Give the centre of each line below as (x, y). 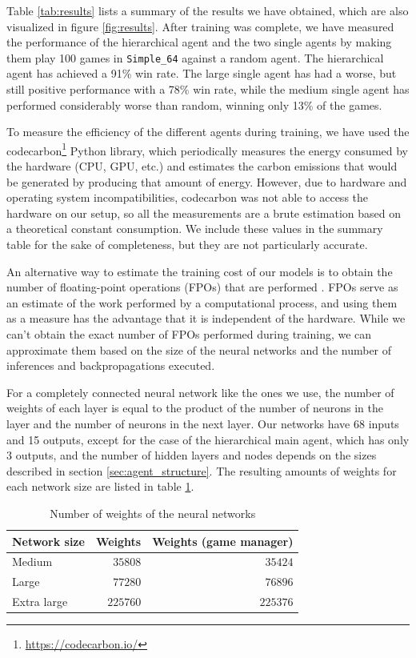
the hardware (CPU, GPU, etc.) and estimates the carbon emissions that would (202, 166)
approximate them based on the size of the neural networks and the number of (199, 349)
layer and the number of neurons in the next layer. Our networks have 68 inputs (203, 423)
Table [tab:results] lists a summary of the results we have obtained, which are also (208, 10)
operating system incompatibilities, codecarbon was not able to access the (188, 197)
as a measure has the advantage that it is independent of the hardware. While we (206, 318)
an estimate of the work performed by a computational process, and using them (202, 302)
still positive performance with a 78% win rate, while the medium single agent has (208, 89)
